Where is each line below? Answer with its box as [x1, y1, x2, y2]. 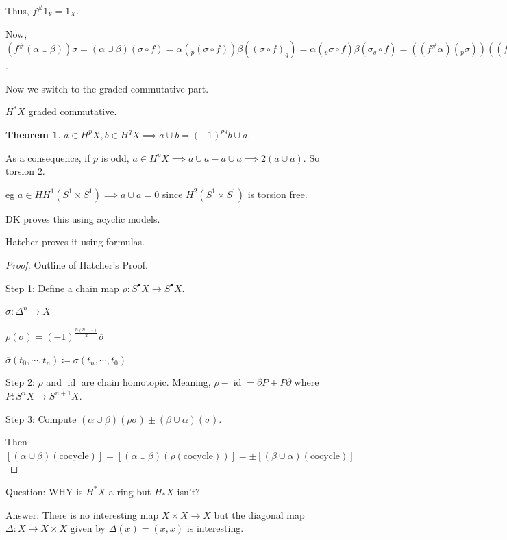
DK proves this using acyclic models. [5, 211, 160, 225]
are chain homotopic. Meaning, [81, 375, 211, 389]
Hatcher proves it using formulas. [5, 234, 145, 249]
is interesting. [186, 521, 244, 535]
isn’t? [177, 484, 200, 498]
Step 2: [5, 375, 35, 389]
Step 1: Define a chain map [5, 280, 119, 295]
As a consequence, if [5, 150, 90, 164]
